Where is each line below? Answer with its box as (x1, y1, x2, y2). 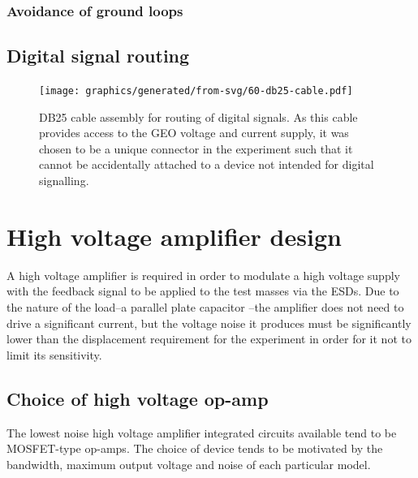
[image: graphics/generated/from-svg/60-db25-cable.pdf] (39, 85, 353, 97)
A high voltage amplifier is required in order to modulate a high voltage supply (6, 266, 400, 283)
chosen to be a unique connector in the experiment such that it (39, 140, 353, 157)
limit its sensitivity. (6, 346, 102, 363)
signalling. (39, 172, 89, 189)
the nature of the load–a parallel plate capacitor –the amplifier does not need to (6, 298, 404, 315)
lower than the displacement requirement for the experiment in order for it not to (6, 330, 412, 347)
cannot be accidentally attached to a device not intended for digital (39, 156, 374, 173)
